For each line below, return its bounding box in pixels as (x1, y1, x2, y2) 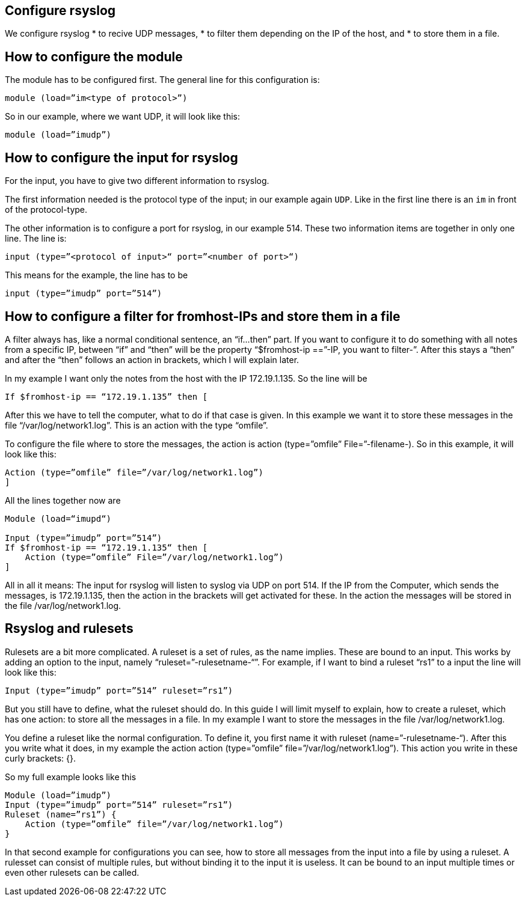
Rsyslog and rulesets (5, 621, 134, 637)
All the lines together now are (5, 495, 121, 505)
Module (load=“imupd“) (5, 513, 112, 524)
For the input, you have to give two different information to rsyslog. (5, 176, 269, 186)
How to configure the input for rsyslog (5, 150, 238, 165)
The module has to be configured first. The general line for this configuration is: (5, 75, 320, 85)
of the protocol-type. (5, 204, 88, 215)
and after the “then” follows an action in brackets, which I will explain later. (5, 354, 299, 365)
